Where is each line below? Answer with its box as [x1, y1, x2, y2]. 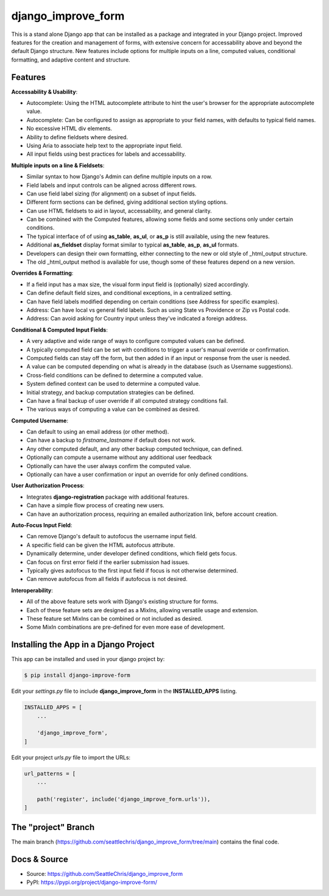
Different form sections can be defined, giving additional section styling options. [26, 198, 228, 206]
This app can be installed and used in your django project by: [11, 656, 165, 663]
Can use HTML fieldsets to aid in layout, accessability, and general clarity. [26, 207, 212, 214]
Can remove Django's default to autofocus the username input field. [26, 533, 197, 540]
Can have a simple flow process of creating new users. [26, 502, 164, 509]
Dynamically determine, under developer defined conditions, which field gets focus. [26, 550, 237, 557]
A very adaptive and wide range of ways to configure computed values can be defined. [26, 338, 246, 345]
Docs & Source [11, 854, 68, 864]
